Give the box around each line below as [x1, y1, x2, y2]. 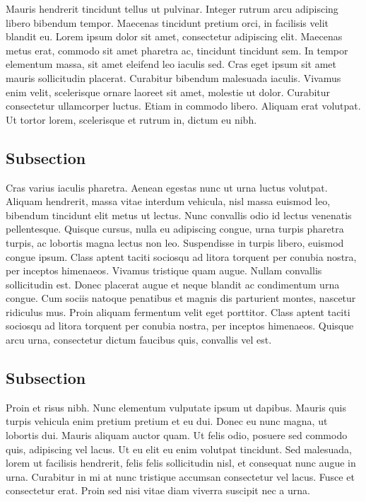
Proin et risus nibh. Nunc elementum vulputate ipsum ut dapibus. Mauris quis [6, 399, 346, 414]
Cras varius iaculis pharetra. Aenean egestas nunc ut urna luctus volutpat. [6, 180, 328, 194]
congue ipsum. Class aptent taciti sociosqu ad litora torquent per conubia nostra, [6, 249, 357, 264]
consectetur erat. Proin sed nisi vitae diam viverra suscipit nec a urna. [6, 483, 310, 498]
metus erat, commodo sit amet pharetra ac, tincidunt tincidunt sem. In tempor [6, 42, 348, 57]
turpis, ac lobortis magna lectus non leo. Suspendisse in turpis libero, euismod [6, 235, 344, 250]
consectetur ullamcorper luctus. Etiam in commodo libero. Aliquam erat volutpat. [6, 98, 361, 113]
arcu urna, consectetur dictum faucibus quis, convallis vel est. [6, 332, 272, 347]
